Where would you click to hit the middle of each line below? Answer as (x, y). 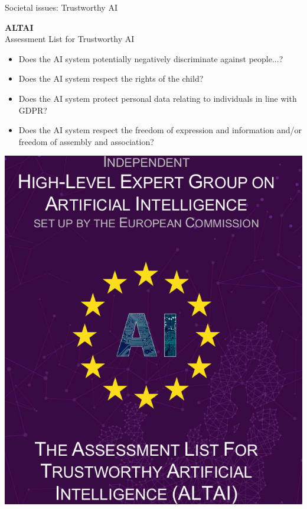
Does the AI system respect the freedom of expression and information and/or (160, 130)
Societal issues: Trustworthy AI (61, 7)
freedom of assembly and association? (86, 141)
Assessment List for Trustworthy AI (70, 39)
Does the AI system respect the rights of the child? (111, 78)
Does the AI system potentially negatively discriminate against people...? (151, 58)
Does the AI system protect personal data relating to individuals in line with (158, 98)
